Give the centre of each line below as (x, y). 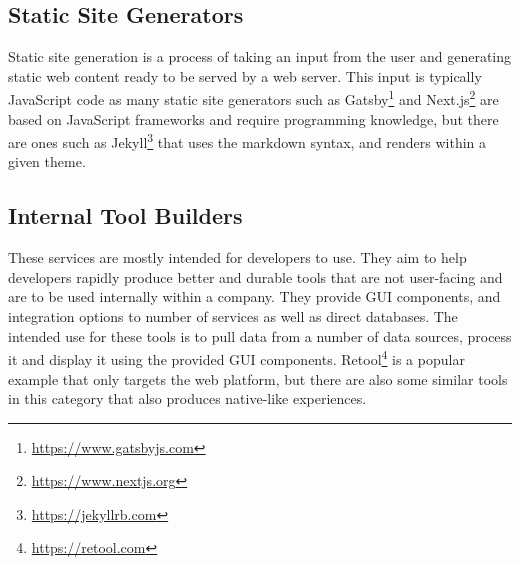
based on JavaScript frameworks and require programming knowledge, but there (253, 118)
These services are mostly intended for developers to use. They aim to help (237, 257)
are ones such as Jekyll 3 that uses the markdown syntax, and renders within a (247, 140)
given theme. (47, 161)
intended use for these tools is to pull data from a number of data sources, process (260, 335)
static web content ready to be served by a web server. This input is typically (245, 75)
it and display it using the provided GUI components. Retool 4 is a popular (236, 357)
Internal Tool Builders (125, 215)
